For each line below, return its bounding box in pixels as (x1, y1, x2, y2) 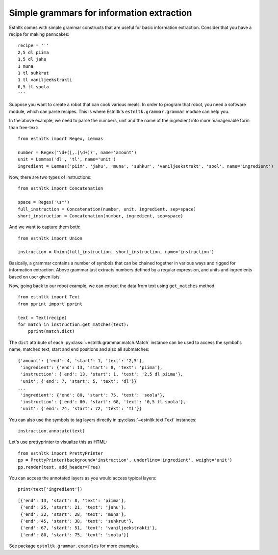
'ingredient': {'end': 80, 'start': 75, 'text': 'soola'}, (20, 392, 165, 397)
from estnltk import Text (18, 294, 80, 300)
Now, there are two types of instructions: (9, 174, 92, 180)
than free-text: (9, 124, 39, 130)
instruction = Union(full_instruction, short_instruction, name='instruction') (18, 249, 214, 255)
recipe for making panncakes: (9, 31, 70, 37)
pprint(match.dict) (27, 329, 75, 334)
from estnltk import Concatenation (18, 185, 103, 191)
